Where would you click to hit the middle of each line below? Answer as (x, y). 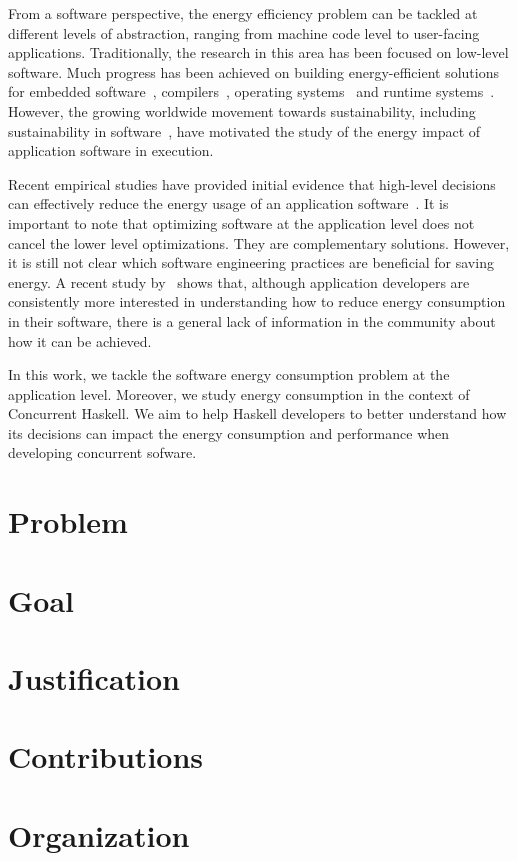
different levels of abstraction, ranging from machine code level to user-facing (244, 32)
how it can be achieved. (80, 340)
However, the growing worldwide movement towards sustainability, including (242, 110)
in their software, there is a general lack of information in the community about (252, 320)
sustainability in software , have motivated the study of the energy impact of (244, 130)
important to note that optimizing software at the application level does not (241, 222)
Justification (94, 678)
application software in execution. (111, 150)
